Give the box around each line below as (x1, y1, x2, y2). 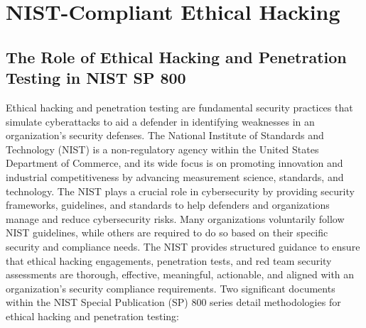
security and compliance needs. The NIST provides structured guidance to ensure (6, 239, 360, 253)
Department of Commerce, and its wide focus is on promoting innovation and (6, 155, 343, 170)
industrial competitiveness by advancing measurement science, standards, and (6, 169, 344, 184)
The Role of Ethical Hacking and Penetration (6, 45, 347, 67)
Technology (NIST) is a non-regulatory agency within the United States (6, 141, 319, 156)
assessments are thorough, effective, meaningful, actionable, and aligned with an (6, 267, 355, 282)
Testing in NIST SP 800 (6, 67, 186, 89)
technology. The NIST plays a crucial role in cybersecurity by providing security (6, 183, 355, 198)
